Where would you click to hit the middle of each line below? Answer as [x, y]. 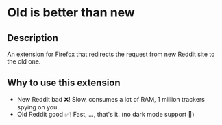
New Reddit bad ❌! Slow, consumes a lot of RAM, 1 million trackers [111, 99]
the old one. [24, 61]
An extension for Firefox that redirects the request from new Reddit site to [111, 54]
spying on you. [38, 107]
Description [33, 38]
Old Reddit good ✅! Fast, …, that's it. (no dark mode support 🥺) [106, 114]
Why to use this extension [64, 83]
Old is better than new [71, 13]
